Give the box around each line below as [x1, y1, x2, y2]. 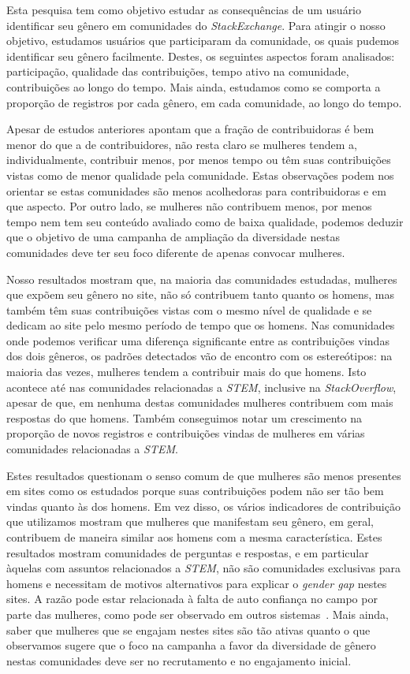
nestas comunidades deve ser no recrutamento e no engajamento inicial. [6, 652, 352, 668]
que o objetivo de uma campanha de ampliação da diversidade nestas [6, 229, 340, 245]
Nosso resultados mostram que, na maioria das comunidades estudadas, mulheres [6, 270, 397, 287]
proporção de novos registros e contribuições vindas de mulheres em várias [6, 425, 365, 441]
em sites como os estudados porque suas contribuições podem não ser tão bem [6, 482, 384, 499]
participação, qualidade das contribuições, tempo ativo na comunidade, [6, 63, 349, 80]
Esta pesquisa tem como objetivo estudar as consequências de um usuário [6, 2, 362, 17]
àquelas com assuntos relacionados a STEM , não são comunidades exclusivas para [6, 560, 401, 576]
